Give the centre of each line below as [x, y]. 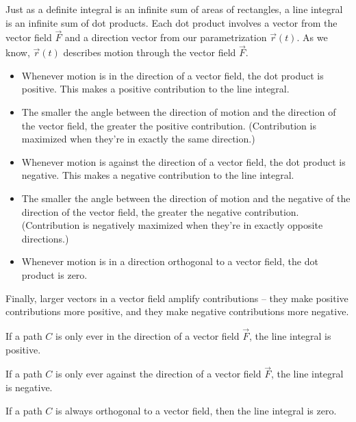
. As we [312, 37]
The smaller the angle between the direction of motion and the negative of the [186, 198]
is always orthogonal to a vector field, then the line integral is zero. [196, 410]
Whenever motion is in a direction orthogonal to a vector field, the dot [170, 261]
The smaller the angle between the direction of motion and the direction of [179, 112]
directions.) [45, 238]
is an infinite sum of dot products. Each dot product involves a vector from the [171, 22]
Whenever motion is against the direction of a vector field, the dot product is [183, 161]
